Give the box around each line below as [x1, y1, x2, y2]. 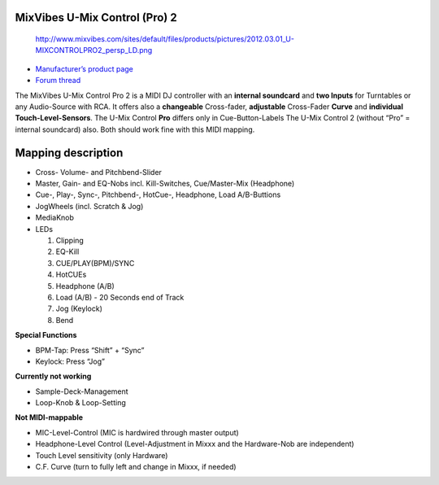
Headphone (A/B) [55, 281, 115, 291]
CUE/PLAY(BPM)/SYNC [55, 258, 135, 268]
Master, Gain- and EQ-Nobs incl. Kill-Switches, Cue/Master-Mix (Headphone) [35, 179, 295, 189]
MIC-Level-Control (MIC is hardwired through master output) [35, 427, 239, 437]
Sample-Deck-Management [35, 387, 129, 396]
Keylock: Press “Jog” [35, 356, 106, 366]
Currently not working [15, 371, 92, 382]
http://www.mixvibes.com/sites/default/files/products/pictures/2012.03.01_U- [35, 34, 294, 44]
